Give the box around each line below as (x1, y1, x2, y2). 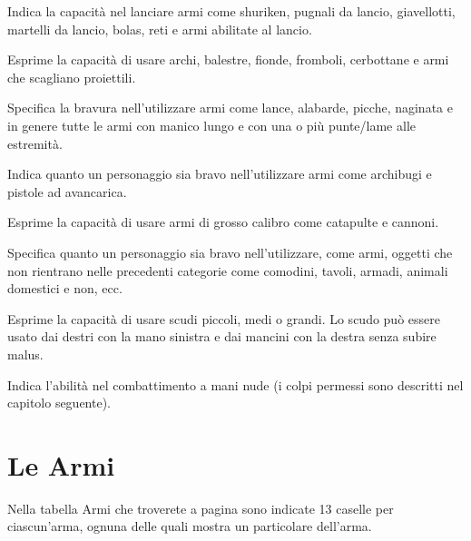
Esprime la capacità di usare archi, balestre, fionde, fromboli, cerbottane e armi (7, 50, 449, 69)
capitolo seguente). (7, 393, 112, 412)
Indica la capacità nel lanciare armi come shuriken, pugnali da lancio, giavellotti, (7, 2, 456, 20)
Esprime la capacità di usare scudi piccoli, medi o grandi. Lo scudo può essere (7, 309, 440, 328)
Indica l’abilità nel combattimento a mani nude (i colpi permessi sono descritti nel (7, 375, 464, 394)
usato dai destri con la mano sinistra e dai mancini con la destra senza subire (7, 327, 437, 346)
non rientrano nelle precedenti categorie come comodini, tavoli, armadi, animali (7, 261, 448, 280)
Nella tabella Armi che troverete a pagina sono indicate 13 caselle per (7, 498, 394, 517)
